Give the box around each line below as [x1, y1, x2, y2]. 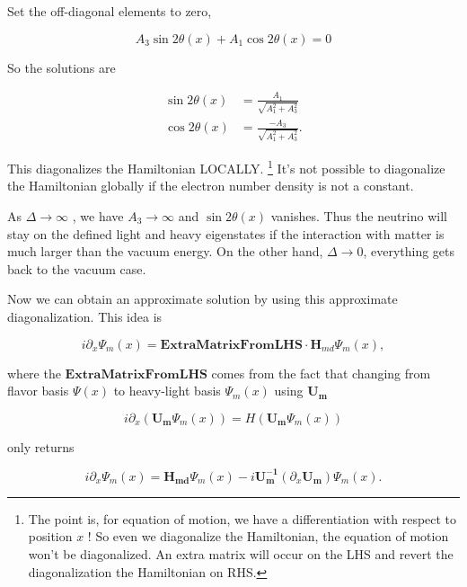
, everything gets [363, 242, 455, 261]
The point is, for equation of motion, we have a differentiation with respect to [28, 509, 457, 528]
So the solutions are [7, 58, 116, 76]
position [28, 527, 73, 546]
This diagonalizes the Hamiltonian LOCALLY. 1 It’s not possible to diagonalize [7, 156, 445, 177]
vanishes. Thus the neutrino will [270, 206, 447, 225]
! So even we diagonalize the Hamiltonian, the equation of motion [87, 527, 449, 546]
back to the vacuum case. [7, 259, 146, 278]
